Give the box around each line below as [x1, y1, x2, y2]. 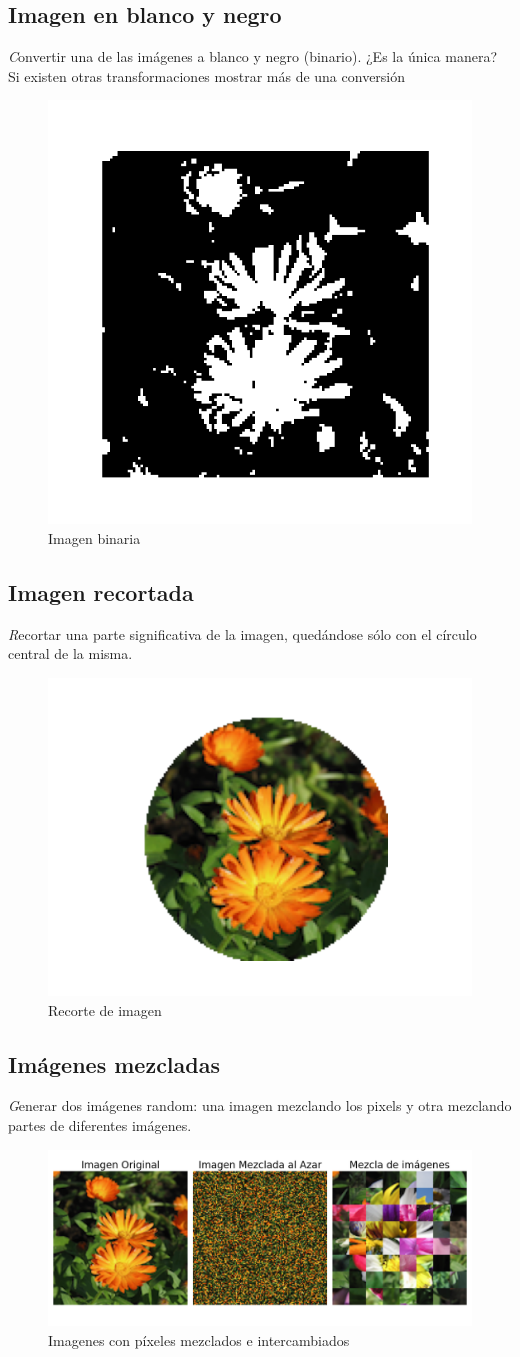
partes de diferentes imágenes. [8, 1114, 192, 1135]
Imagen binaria [48, 527, 141, 548]
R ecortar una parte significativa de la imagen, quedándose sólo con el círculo [8, 623, 477, 644]
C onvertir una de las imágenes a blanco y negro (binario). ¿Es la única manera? [8, 46, 497, 67]
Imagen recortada [8, 576, 194, 607]
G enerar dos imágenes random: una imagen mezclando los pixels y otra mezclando [8, 1095, 512, 1116]
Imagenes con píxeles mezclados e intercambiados [48, 1329, 350, 1350]
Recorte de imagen [48, 999, 162, 1020]
